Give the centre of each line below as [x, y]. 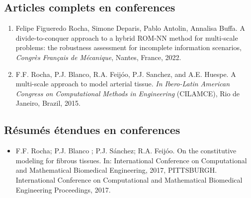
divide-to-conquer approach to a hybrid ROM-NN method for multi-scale [127, 37]
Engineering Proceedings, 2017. [63, 189]
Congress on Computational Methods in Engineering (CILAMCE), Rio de [128, 93]
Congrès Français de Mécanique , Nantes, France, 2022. [98, 57]
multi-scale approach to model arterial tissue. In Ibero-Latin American [123, 84]
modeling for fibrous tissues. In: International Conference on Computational [131, 160]
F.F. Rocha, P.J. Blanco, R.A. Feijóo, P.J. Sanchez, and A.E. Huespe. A [126, 74]
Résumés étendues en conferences [92, 130]
